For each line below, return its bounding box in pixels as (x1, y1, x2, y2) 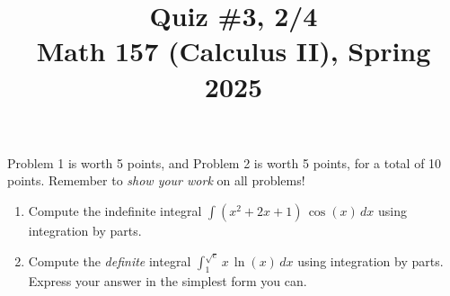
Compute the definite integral (28, 251, 191, 270)
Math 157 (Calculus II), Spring (36, 32, 431, 69)
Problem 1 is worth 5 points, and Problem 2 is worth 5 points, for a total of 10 (7, 153, 442, 172)
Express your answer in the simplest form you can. (28, 272, 307, 291)
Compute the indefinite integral (28, 201, 202, 220)
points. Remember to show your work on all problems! (7, 171, 305, 190)
